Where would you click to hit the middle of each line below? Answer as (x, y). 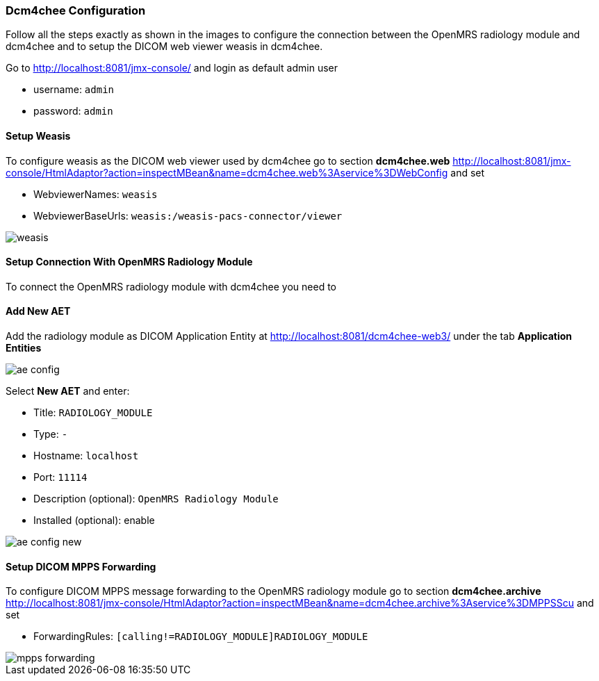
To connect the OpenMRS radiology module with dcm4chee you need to (171, 286)
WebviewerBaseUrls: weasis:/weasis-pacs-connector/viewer (188, 215)
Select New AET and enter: (68, 391)
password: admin (73, 111)
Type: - (51, 434)
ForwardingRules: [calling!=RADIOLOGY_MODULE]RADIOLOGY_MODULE (201, 637)
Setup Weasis (38, 136)
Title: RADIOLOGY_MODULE (93, 413)
